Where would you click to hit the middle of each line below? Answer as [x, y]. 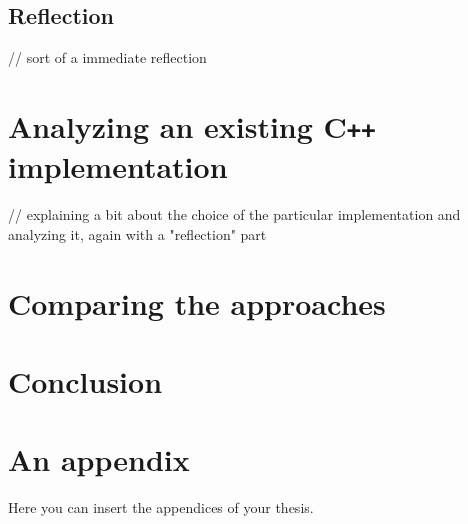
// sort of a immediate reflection [107, 57]
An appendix [99, 459]
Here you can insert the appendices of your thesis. [161, 507]
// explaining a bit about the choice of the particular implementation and [234, 214]
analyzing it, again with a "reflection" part [137, 233]
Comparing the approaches [197, 302]
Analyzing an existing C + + [192, 125]
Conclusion [85, 380]
